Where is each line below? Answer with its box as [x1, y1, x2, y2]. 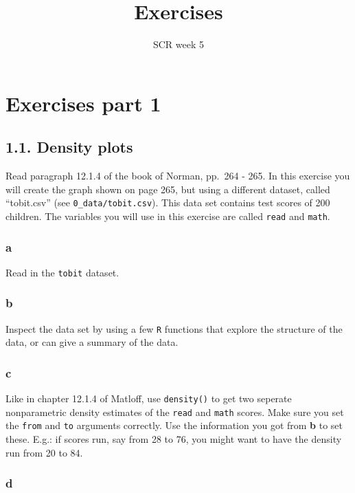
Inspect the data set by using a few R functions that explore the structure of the [5, 321, 343, 336]
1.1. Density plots [5, 136, 133, 157]
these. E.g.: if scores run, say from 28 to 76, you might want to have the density [5, 432, 342, 446]
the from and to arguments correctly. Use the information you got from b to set [5, 418, 343, 432]
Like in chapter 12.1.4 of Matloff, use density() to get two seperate [5, 391, 292, 406]
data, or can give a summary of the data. [5, 335, 179, 349]
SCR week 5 [152, 37, 205, 52]
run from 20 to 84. [5, 445, 83, 459]
